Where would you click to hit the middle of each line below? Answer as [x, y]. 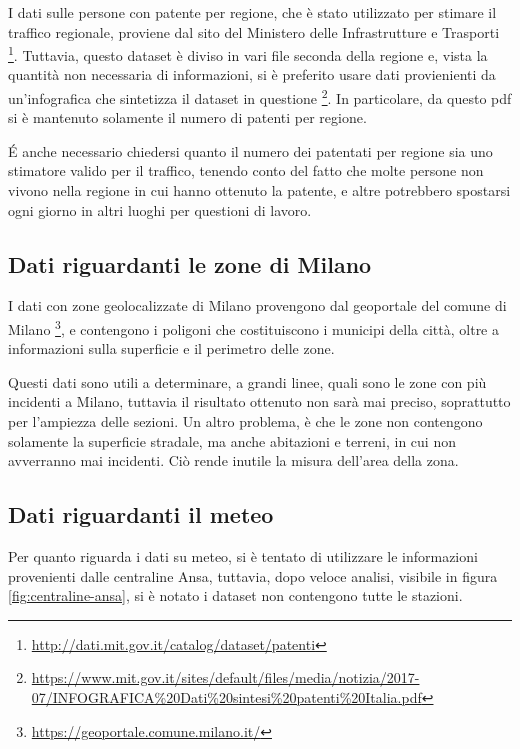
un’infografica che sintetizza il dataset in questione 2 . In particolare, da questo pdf [260, 96]
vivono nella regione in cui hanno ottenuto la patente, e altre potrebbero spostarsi [259, 190]
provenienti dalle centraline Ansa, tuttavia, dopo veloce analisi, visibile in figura [253, 575]
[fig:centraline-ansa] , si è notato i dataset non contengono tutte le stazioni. [235, 595]
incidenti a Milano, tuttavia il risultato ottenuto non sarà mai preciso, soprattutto [259, 401]
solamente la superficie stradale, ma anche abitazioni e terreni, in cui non [232, 440]
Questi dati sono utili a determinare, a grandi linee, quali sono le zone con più [247, 381]
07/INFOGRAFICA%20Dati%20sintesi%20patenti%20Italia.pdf [226, 697]
